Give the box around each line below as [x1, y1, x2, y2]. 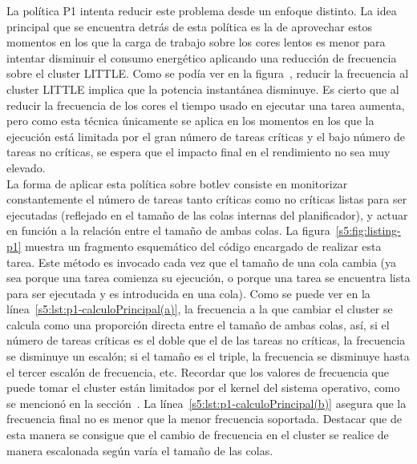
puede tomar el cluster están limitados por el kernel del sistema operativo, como [6, 379, 400, 396]
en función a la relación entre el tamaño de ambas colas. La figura [6, 222, 330, 239]
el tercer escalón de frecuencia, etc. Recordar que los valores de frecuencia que [6, 363, 390, 380]
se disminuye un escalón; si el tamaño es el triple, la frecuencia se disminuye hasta [6, 348, 410, 365]
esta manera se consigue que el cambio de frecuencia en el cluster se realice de [6, 426, 389, 443]
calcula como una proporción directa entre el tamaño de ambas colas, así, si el [6, 316, 390, 333]
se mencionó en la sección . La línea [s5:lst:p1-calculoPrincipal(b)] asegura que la [6, 394, 407, 411]
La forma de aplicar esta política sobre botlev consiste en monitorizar [6, 175, 348, 192]
